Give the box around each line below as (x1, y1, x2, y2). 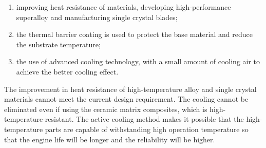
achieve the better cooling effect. (16, 66, 119, 77)
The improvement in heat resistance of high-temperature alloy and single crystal (4, 83, 257, 94)
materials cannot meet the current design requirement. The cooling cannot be (4, 94, 249, 104)
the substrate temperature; (16, 39, 101, 49)
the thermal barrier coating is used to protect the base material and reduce (16, 29, 253, 40)
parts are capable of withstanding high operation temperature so (45, 123, 249, 134)
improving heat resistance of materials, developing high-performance (16, 2, 231, 12)
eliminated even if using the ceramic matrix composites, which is (4, 103, 207, 114)
